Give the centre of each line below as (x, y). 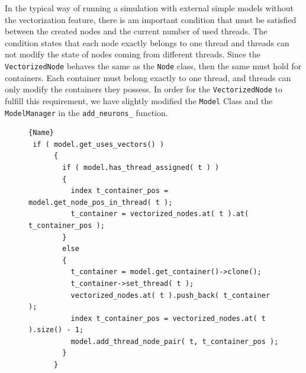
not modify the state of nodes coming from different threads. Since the (133, 54)
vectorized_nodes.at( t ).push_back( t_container (170, 295)
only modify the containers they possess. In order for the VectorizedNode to (144, 89)
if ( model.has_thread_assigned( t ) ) (141, 167)
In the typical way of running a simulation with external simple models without (149, 8)
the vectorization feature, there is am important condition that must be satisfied (151, 19)
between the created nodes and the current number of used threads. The (136, 31)
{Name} (41, 133)
